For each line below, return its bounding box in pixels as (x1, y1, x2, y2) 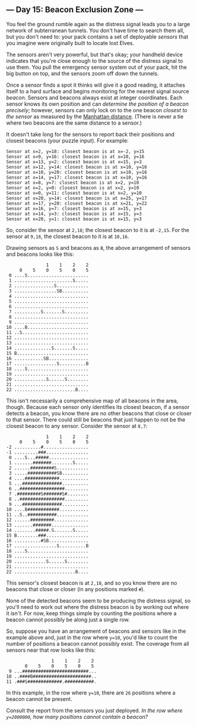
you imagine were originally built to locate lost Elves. (6, 39, 135, 46)
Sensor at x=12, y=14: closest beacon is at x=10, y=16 (6, 164, 147, 170)
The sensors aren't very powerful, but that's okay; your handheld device (6, 50, 183, 58)
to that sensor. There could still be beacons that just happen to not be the (6, 416, 186, 423)
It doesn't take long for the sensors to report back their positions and (6, 131, 175, 138)
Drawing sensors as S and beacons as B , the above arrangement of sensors (6, 244, 191, 251)
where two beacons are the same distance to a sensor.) (6, 119, 142, 126)
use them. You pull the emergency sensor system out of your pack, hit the (6, 64, 187, 71)
